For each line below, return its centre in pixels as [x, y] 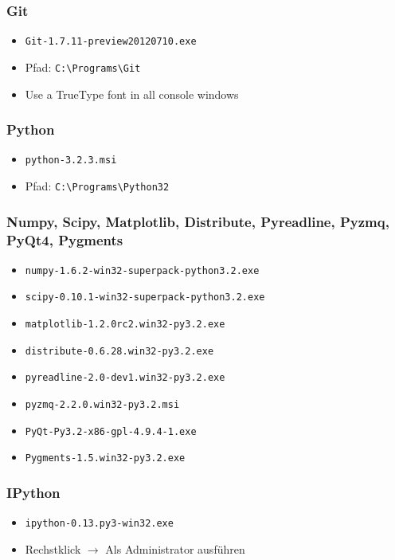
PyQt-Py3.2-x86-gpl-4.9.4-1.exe [111, 431]
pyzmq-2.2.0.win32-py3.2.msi [102, 405]
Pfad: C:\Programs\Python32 [97, 186]
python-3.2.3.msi [71, 161]
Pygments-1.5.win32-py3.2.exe [105, 458]
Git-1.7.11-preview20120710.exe [111, 42]
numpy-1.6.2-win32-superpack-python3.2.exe [142, 270]
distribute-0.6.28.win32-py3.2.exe [119, 351]
